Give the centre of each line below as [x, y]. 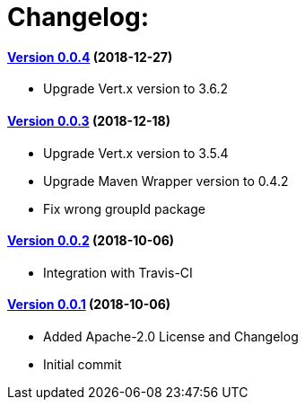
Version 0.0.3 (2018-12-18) [89, 120]
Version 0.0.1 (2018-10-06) [89, 305]
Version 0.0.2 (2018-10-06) [91, 241]
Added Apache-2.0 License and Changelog [171, 337]
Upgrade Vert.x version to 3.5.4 [136, 153]
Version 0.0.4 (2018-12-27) [90, 57]
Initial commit [83, 365]
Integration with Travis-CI [118, 272]
